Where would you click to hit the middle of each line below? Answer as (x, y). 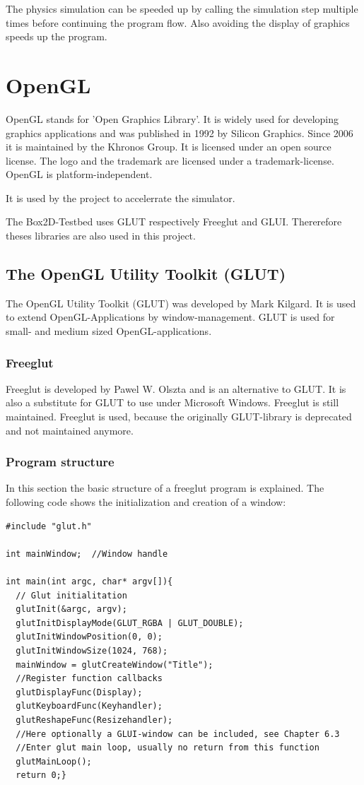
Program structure (60, 462)
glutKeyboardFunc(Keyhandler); (89, 706)
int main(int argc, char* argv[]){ (89, 582)
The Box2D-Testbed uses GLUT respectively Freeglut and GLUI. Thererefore (174, 222)
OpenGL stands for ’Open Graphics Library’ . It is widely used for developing (172, 118)
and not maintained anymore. (70, 430)
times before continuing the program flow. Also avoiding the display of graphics (178, 22)
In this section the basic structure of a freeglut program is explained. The (165, 488)
